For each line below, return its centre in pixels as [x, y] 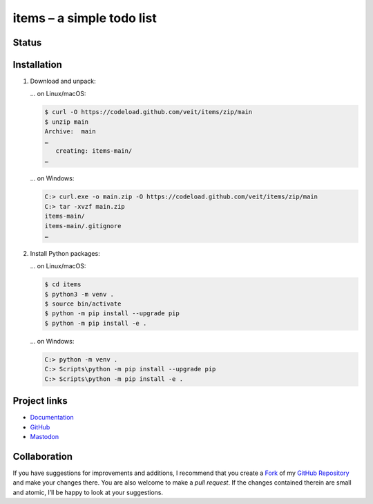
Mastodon [44, 436]
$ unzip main [67, 122]
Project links [40, 401]
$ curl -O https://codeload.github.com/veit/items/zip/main [149, 112]
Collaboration [42, 456]
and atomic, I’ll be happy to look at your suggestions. [88, 492]
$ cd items [63, 284]
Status [27, 43]
